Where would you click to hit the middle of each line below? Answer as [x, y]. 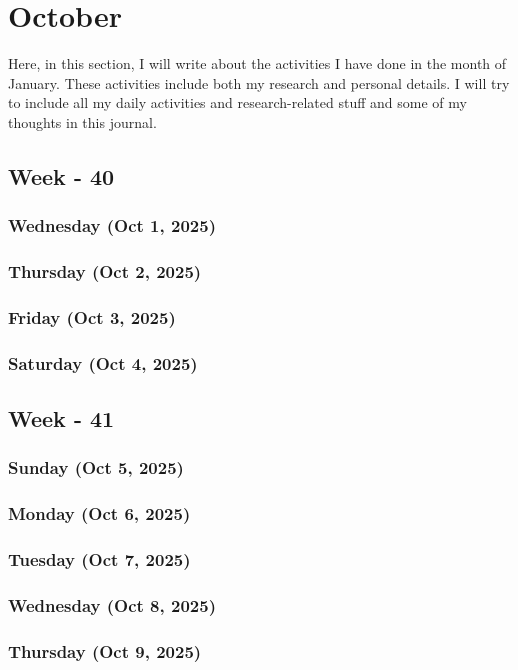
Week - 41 [61, 418]
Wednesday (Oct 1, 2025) [112, 225]
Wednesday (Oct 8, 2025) [112, 604]
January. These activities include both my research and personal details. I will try [259, 82]
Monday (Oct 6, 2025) [99, 513]
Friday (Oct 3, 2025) [92, 316]
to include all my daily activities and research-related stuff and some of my [237, 102]
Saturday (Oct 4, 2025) [103, 362]
